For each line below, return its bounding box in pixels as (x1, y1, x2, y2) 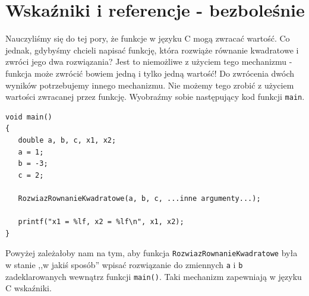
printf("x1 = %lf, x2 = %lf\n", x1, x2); (18, 218, 184, 226)
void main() (5, 112, 52, 121)
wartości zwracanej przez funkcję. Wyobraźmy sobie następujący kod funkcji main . (5, 90, 305, 103)
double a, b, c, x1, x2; (18, 136, 116, 144)
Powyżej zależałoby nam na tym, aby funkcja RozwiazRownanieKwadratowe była (5, 247, 298, 259)
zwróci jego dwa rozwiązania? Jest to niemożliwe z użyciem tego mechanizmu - (5, 55, 292, 68)
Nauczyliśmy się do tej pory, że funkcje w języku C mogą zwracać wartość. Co (5, 32, 290, 45)
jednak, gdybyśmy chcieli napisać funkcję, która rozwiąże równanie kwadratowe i (5, 43, 299, 56)
